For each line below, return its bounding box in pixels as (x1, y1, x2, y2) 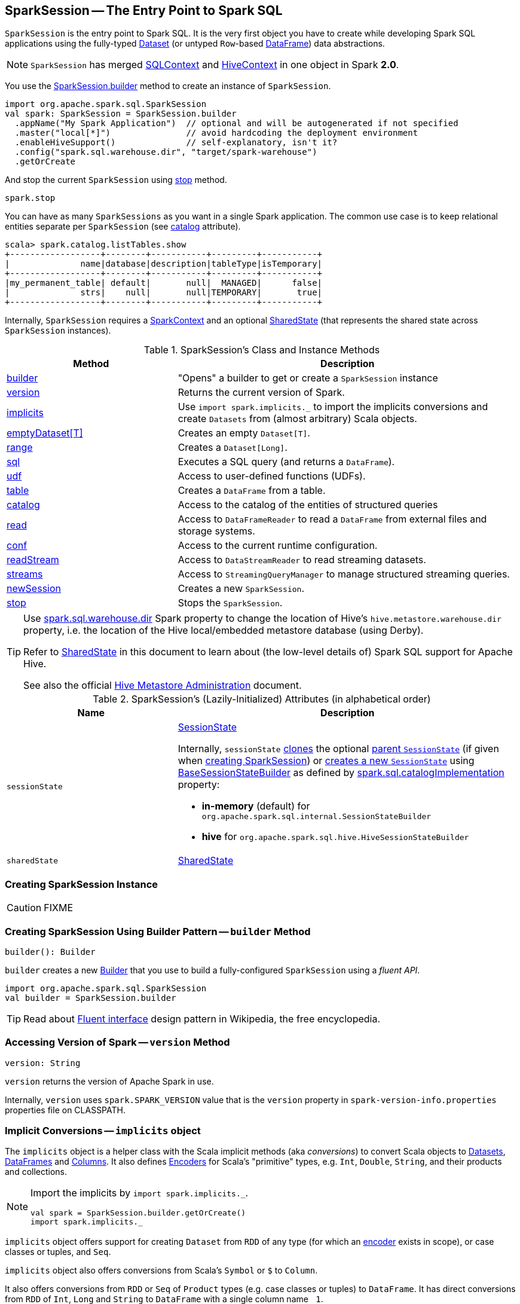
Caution (7, 902, 42, 914)
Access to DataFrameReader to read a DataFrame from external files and (178, 513, 487, 526)
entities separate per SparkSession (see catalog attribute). (5, 221, 241, 232)
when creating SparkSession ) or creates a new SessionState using (178, 755, 475, 767)
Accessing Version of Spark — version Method (5, 1036, 230, 1049)
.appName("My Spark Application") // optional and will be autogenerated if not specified (14, 118, 458, 129)
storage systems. (178, 525, 255, 538)
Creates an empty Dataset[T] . (178, 427, 310, 439)
